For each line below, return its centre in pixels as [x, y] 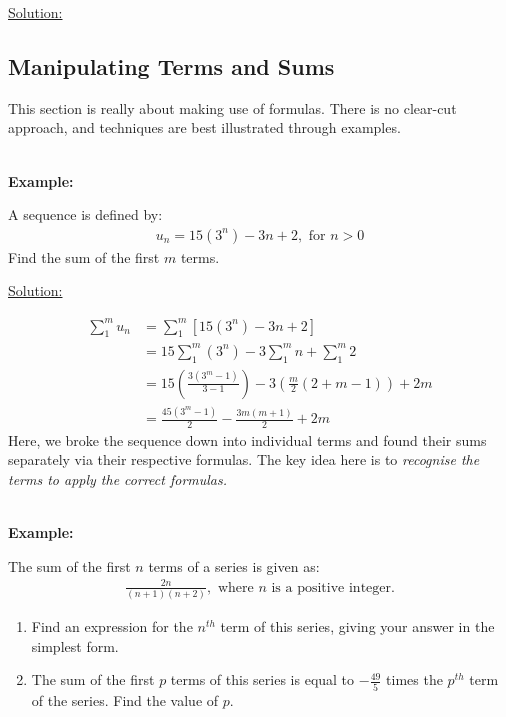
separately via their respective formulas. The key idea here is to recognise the [244, 459]
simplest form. [75, 645]
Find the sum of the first [84, 256]
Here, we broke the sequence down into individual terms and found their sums [247, 439]
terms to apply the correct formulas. [118, 479]
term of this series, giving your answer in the [357, 626]
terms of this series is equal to [262, 679]
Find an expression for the [112, 626]
